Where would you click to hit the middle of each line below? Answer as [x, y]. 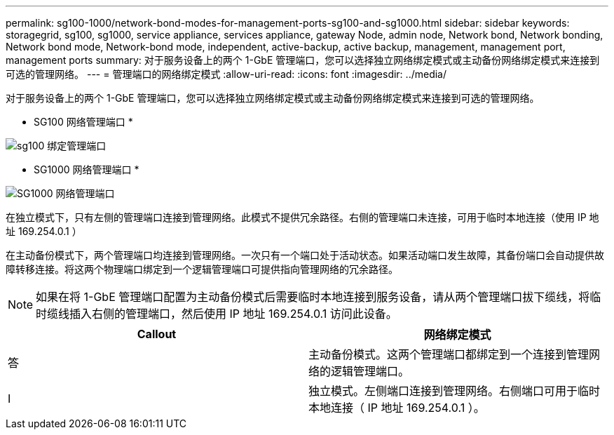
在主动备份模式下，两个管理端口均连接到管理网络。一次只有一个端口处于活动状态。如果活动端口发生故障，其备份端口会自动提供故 [305, 255]
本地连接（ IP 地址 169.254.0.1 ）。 [397, 408]
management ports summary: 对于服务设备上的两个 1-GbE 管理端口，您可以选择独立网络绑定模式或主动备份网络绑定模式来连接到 [303, 60]
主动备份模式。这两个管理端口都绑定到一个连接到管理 [449, 354]
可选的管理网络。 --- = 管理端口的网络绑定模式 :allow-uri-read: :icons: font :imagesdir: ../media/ [226, 74]
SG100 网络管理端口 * [83, 122]
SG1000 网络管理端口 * [87, 169]
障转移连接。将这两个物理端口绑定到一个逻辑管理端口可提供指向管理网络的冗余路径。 [202, 269]
